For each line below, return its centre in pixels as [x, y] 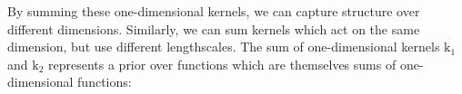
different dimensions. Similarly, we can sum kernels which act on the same [214, 28]
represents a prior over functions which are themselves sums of [222, 64]
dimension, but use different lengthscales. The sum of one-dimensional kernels [224, 47]
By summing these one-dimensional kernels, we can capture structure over [214, 11]
